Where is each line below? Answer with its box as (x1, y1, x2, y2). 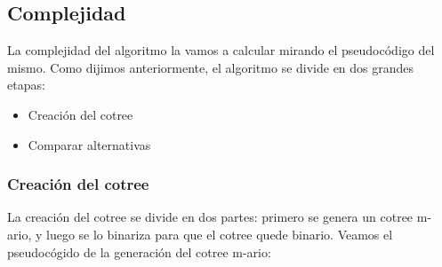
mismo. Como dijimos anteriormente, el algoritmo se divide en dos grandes (7, 58, 414, 76)
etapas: (7, 75, 45, 94)
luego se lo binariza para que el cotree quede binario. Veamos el (45, 224, 393, 243)
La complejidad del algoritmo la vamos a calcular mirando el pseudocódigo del (7, 41, 435, 59)
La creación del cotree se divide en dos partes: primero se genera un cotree (7, 208, 414, 226)
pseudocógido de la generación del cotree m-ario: (7, 242, 271, 261)
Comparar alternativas (28, 135, 151, 153)
